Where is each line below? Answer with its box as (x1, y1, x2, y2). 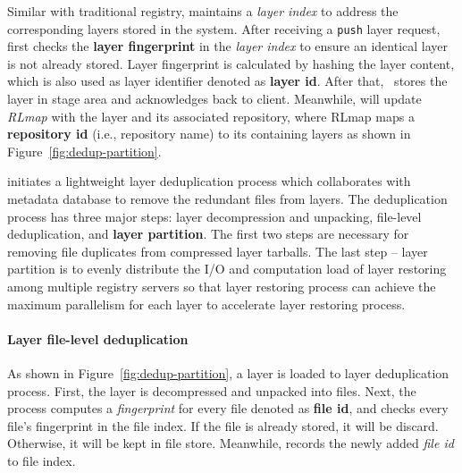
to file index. (7, 451, 76, 469)
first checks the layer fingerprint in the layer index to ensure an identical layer (7, 37, 449, 55)
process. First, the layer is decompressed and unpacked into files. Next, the (7, 381, 416, 400)
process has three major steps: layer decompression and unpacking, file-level (7, 207, 422, 225)
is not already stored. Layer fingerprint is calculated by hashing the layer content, (7, 54, 455, 72)
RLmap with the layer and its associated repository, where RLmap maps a (7, 106, 415, 125)
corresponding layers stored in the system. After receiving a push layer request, (7, 19, 441, 38)
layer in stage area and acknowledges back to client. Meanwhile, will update (7, 89, 422, 108)
